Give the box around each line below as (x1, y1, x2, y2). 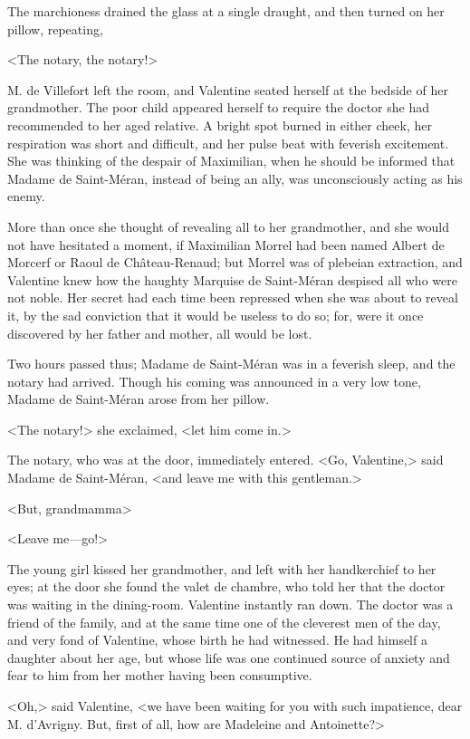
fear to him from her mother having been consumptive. (7, 666, 312, 685)
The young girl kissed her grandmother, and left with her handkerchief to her (7, 559, 436, 578)
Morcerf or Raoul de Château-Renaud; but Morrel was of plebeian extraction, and (7, 253, 463, 272)
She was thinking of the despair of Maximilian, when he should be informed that (7, 151, 456, 170)
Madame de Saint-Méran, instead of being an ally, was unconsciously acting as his (7, 168, 463, 187)
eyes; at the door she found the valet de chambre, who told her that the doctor (7, 577, 446, 596)
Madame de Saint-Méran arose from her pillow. (7, 389, 270, 408)
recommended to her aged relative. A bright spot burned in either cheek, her (7, 115, 432, 134)
